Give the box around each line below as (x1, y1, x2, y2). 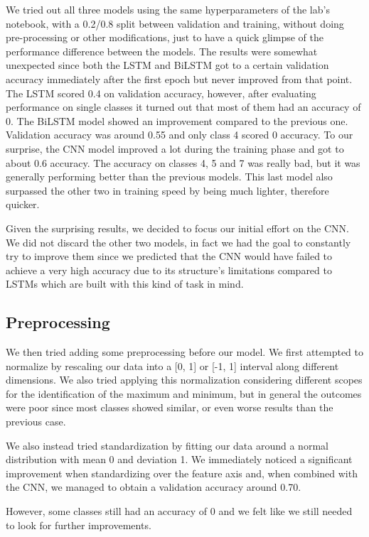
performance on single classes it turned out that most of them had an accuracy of (6, 99, 361, 114)
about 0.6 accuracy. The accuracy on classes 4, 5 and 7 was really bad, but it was (6, 155, 360, 170)
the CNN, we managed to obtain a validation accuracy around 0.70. (6, 479, 301, 494)
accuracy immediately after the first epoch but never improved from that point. (6, 71, 353, 86)
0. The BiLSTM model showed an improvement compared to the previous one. (6, 113, 348, 128)
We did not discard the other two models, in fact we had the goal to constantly (6, 234, 351, 249)
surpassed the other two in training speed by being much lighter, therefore (6, 183, 329, 197)
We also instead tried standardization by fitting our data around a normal (6, 438, 328, 452)
